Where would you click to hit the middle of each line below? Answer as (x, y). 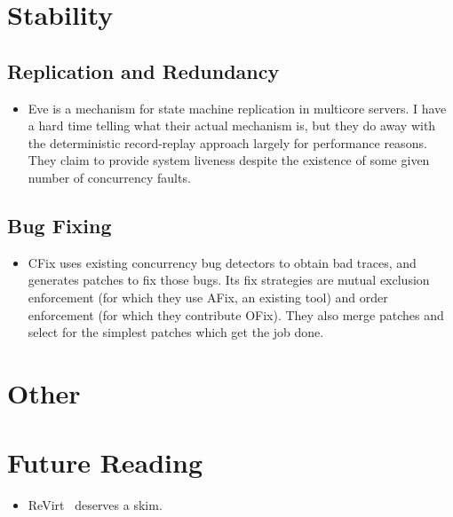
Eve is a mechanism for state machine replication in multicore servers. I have (237, 108)
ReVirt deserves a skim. (95, 505)
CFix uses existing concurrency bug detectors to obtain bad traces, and (222, 262)
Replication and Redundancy (143, 70)
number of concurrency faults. (109, 177)
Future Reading (105, 462)
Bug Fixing (60, 225)
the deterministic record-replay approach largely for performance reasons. (227, 142)
